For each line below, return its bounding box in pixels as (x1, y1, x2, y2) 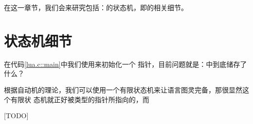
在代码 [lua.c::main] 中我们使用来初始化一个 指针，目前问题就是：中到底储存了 (4, 59, 247, 69)
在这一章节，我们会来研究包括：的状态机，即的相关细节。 (4, 2, 188, 12)
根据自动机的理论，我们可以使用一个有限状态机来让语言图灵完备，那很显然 (4, 84, 242, 94)
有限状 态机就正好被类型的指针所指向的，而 (10, 94, 149, 104)
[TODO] (4, 110, 29, 121)
